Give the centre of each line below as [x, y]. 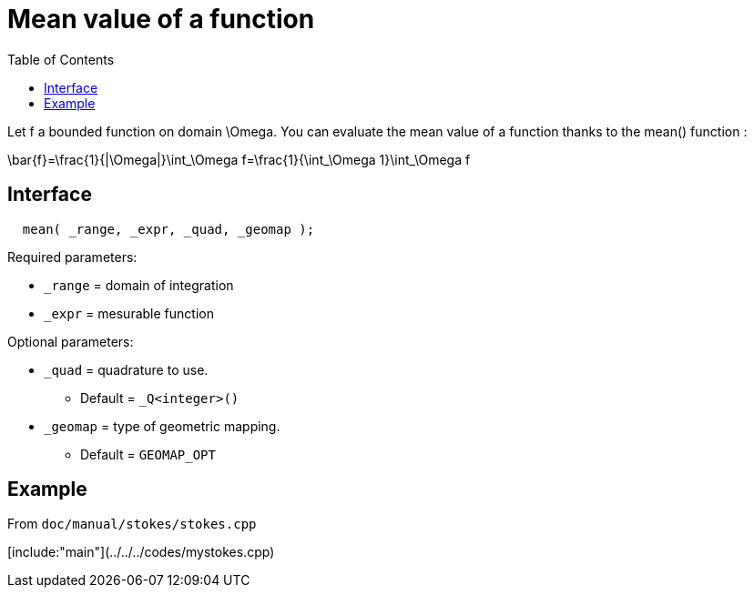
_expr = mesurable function [129, 313]
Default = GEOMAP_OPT [148, 454]
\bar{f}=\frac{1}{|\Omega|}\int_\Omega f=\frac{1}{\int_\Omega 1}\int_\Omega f [239, 159]
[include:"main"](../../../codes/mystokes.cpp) [141, 552]
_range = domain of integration [139, 285]
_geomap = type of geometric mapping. [162, 426]
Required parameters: [72, 257]
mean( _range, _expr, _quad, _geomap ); [168, 229]
